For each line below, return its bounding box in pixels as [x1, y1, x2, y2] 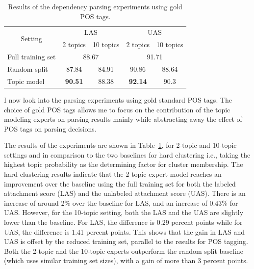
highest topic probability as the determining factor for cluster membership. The [4, 159, 243, 169]
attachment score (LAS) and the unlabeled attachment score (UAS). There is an [4, 188, 246, 198]
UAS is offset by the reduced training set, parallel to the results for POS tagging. [4, 236, 248, 246]
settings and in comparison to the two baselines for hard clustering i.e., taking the [4, 149, 251, 160]
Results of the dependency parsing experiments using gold [8, 1, 182, 11]
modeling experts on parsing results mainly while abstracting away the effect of [4, 114, 242, 124]
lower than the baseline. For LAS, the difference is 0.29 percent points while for [4, 217, 243, 227]
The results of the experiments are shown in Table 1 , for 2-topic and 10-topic [4, 140, 237, 150]
